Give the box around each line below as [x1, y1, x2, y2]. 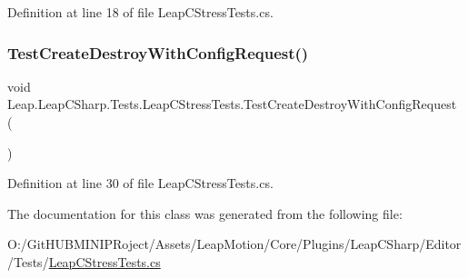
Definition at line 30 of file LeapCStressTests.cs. [7, 174, 274, 193]
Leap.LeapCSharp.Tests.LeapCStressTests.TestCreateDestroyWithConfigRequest [7, 94, 457, 114]
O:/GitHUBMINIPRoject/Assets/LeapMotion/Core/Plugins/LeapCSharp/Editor [7, 234, 462, 253]
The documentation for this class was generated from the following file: [7, 204, 403, 223]
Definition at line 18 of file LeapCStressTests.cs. [7, 3, 274, 21]
